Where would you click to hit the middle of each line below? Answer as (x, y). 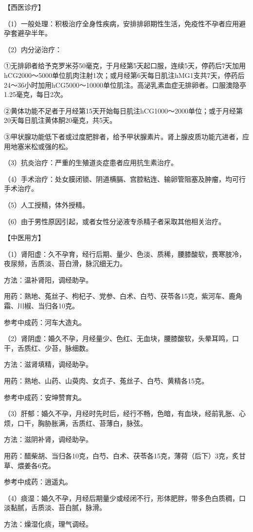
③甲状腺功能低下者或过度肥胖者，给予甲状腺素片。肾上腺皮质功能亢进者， (123, 136)
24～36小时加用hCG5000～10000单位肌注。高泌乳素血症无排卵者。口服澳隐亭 (125, 85)
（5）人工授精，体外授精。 (46, 204)
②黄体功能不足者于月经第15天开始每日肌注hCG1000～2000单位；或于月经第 (123, 110)
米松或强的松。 (48, 146)
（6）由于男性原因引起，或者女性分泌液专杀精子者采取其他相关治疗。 (115, 221)
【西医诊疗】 (24, 7)
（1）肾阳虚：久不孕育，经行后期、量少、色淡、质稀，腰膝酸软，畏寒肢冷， (125, 254)
